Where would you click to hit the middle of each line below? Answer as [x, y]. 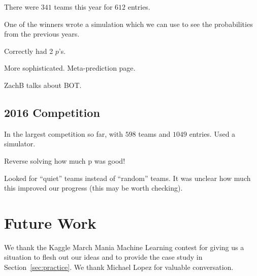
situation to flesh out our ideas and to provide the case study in [103, 257]
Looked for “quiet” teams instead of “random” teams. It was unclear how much [127, 178]
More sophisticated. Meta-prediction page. [70, 68]
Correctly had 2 [29, 51]
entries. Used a [212, 133]
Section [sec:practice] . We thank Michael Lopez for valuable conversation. [119, 267]
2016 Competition [52, 112]
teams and [154, 133]
